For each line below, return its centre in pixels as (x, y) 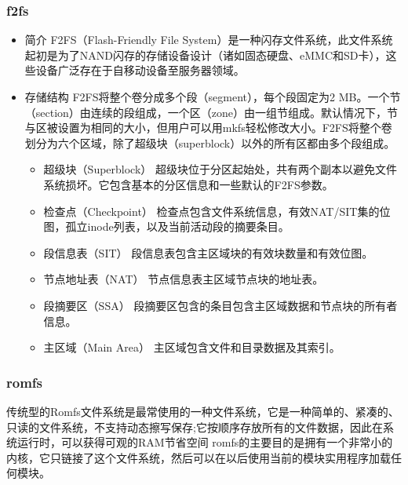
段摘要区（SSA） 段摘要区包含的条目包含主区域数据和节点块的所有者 (220, 305)
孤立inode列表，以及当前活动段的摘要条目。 (177, 226)
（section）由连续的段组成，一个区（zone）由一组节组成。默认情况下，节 (211, 112)
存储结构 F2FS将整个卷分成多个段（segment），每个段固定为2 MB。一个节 (213, 97)
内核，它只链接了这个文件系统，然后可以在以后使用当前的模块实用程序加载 (199, 457)
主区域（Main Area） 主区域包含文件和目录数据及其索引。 (192, 347)
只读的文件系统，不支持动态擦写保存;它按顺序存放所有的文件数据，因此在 (195, 427)
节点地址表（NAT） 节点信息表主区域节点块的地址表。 (184, 279)
